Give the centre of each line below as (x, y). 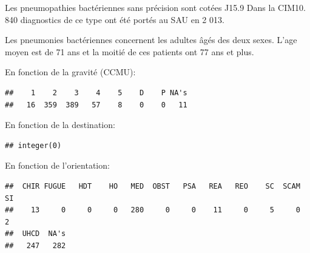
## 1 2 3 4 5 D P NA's (96, 93)
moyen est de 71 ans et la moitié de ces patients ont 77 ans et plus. (130, 51)
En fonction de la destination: (60, 125)
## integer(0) (33, 145)
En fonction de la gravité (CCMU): (70, 72)
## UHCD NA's (35, 234)
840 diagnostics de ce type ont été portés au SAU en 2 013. (115, 19)
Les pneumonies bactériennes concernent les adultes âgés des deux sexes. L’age (151, 40)
